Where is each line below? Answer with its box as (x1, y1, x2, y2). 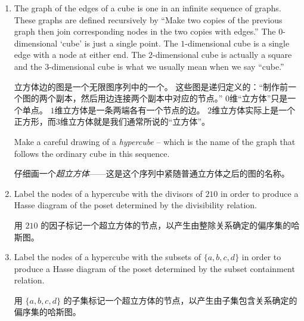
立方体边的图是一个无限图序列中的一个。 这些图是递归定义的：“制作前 (14, 80, 289, 92)
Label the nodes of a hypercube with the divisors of (14, 187, 203, 199)
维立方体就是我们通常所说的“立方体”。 (60, 115, 210, 128)
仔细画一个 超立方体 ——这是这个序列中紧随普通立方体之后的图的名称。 (14, 167, 290, 180)
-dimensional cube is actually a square (153, 48, 292, 61)
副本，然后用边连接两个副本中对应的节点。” (55, 92, 223, 104)
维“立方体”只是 (229, 92, 288, 104)
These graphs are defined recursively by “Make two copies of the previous (14, 13, 283, 26)
